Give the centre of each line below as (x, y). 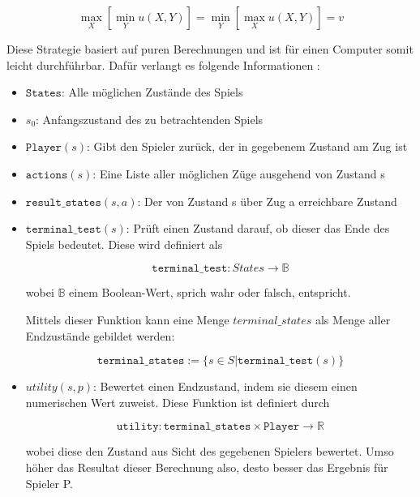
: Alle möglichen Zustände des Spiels (152, 92)
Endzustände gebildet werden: (100, 335)
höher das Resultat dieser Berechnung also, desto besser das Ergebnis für (207, 467)
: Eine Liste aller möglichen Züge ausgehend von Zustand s (239, 173)
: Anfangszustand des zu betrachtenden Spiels (150, 119)
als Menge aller (353, 319)
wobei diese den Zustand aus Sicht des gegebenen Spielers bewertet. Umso (210, 451)
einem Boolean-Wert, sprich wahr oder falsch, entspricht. (210, 292)
